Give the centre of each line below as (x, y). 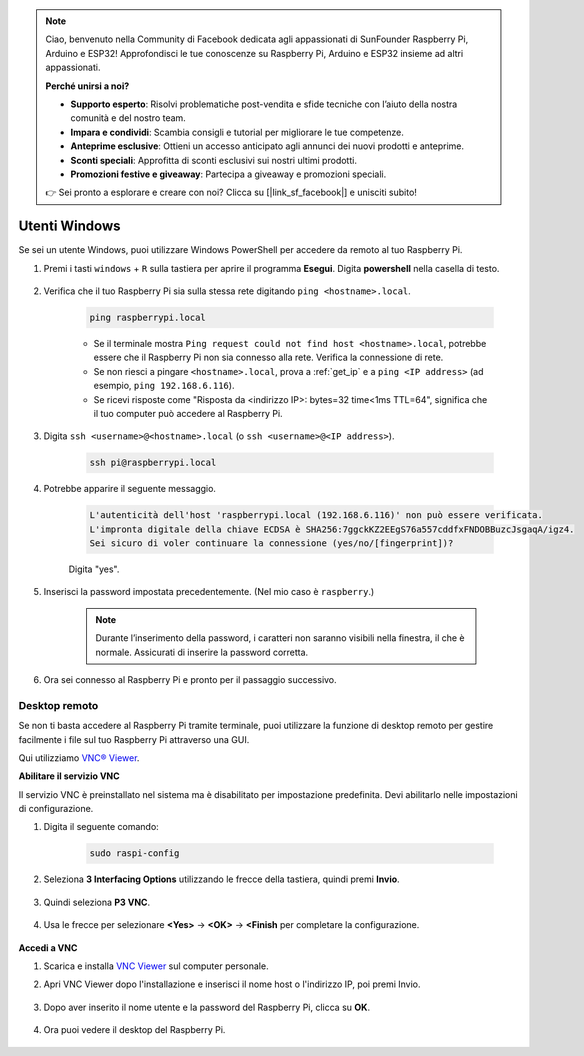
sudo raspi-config (134, 853)
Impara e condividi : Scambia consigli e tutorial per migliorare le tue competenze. (237, 132)
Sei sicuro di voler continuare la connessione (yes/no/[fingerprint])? (271, 543)
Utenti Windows (69, 226)
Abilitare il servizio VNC (69, 776)
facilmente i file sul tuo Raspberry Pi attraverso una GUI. (134, 739)
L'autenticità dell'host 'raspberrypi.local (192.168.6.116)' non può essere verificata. (316, 515)
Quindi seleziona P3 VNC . (96, 902)
